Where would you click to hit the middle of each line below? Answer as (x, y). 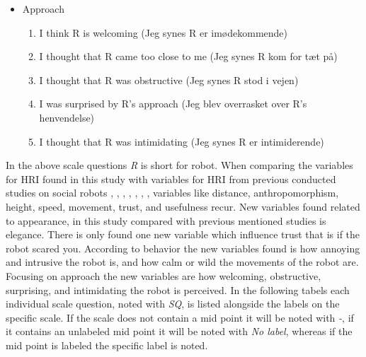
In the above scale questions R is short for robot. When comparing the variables (179, 165)
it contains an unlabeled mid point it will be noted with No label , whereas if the (179, 331)
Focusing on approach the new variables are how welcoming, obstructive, (164, 275)
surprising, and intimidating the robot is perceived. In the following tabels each (178, 289)
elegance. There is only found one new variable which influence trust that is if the (183, 234)
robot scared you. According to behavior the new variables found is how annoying (183, 248)
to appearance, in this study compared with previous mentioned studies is (166, 220)
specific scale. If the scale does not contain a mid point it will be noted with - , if (180, 317)
